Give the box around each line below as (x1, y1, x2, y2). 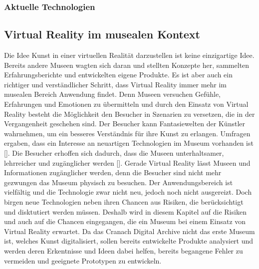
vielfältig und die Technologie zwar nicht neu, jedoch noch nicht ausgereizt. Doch (4, 187, 252, 197)
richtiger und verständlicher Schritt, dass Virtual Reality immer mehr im (4, 79, 227, 89)
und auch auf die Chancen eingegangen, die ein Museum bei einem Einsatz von (4, 216, 246, 227)
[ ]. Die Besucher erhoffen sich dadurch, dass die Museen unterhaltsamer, (4, 147, 224, 158)
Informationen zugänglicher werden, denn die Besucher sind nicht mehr (4, 167, 222, 178)
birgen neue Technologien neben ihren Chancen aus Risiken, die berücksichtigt (4, 196, 244, 207)
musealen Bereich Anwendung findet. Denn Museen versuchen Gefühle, (4, 89, 221, 99)
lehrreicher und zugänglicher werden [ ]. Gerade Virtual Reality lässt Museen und (4, 157, 251, 168)
